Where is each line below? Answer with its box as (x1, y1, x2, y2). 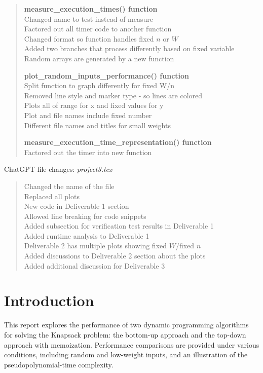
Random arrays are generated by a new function (24, 53, 174, 63)
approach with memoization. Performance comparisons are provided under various (4, 339, 259, 350)
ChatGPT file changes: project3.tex (4, 164, 112, 174)
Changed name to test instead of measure (24, 13, 153, 24)
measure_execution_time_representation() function (24, 137, 212, 147)
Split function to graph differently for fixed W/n (24, 80, 174, 91)
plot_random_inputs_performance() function (24, 70, 190, 81)
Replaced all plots (24, 191, 80, 201)
